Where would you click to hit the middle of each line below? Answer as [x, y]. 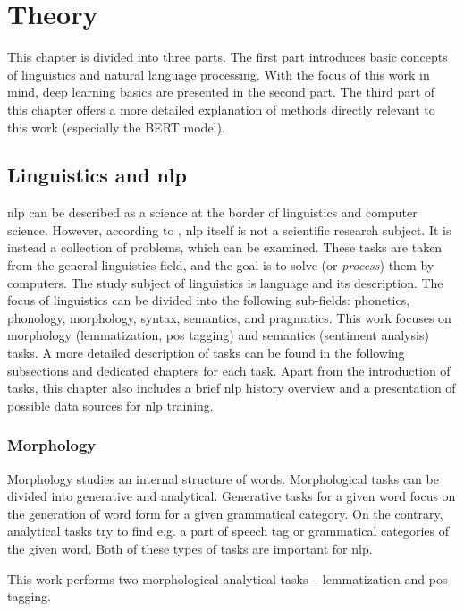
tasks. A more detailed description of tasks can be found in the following [206, 353]
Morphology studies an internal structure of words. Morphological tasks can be [223, 478]
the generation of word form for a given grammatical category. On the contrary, [225, 513]
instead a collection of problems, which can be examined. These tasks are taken [225, 247]
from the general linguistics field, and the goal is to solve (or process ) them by [221, 265]
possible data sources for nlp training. [110, 405]
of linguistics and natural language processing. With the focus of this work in [219, 74]
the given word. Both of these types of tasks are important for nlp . [190, 549]
